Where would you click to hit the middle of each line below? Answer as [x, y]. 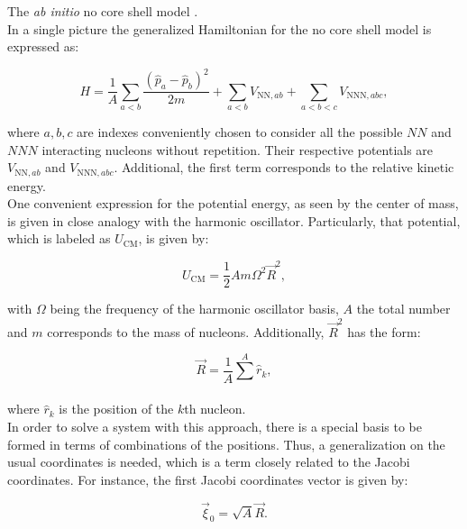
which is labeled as [59, 238]
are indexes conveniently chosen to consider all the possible [240, 132]
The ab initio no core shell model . [103, 11]
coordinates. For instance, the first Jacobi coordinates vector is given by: [208, 479]
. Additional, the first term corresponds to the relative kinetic [284, 167]
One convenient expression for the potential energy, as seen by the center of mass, [233, 203]
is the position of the [116, 409]
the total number [403, 309]
